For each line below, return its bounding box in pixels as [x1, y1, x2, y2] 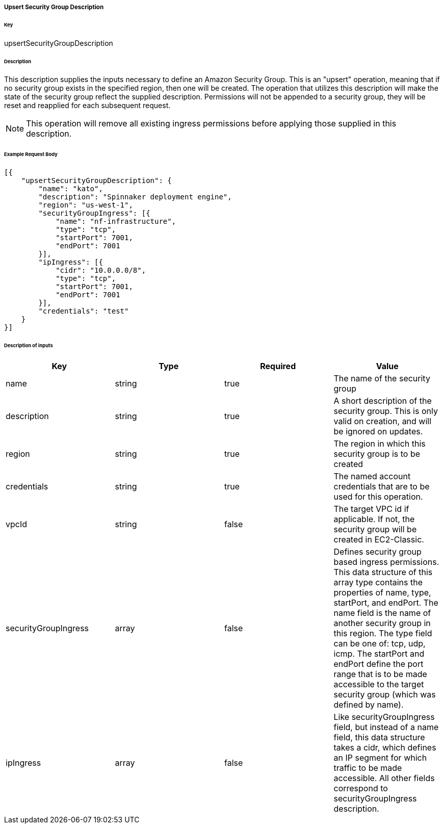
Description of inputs [4, 342, 53, 348]
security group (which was [333, 689, 436, 700]
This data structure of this [333, 566, 433, 577]
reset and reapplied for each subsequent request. [4, 101, 171, 110]
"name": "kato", [38, 185, 103, 193]
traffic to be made [333, 762, 402, 773]
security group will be [333, 524, 417, 534]
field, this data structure [333, 732, 425, 742]
